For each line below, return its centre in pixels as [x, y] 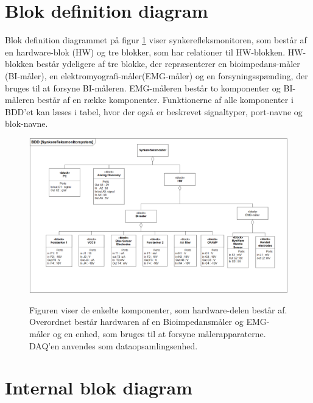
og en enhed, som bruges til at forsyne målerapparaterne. [159, 334]
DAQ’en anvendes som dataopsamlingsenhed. [114, 345]
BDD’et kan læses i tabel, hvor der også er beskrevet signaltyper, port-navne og [154, 111]
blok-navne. [26, 123]
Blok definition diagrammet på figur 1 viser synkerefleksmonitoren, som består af [156, 40]
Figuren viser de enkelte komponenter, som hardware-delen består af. [158, 309]
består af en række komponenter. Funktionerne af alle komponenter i [165, 100]
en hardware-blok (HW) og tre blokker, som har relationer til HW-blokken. [145, 52]
